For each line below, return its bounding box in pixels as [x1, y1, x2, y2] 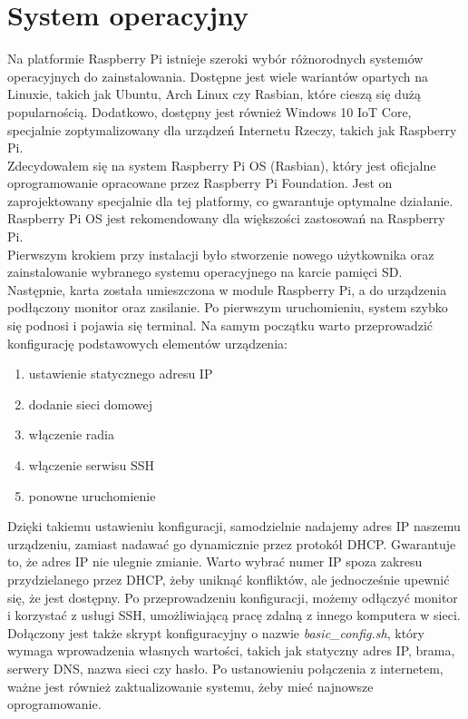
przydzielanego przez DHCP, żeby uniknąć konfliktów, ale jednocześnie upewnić [7, 569, 450, 588]
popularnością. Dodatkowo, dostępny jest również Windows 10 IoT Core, [7, 102, 412, 121]
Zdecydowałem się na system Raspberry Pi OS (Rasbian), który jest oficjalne [7, 155, 436, 174]
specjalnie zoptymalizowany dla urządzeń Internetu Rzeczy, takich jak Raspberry [7, 120, 457, 139]
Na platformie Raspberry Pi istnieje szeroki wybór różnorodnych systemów [7, 49, 424, 68]
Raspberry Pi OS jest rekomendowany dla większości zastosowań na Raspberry [7, 209, 445, 228]
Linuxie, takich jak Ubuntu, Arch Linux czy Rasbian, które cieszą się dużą [7, 84, 421, 103]
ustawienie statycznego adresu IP [28, 364, 213, 383]
